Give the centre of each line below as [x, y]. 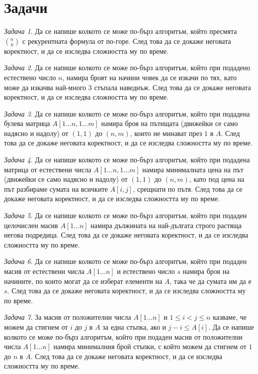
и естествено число [146, 271]
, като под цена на [217, 179]
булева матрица [27, 123]
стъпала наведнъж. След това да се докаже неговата [172, 87]
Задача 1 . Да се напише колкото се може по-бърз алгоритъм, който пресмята [121, 31]
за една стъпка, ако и [134, 326]
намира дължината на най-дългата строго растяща [166, 225]
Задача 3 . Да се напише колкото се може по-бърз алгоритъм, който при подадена [127, 113]
